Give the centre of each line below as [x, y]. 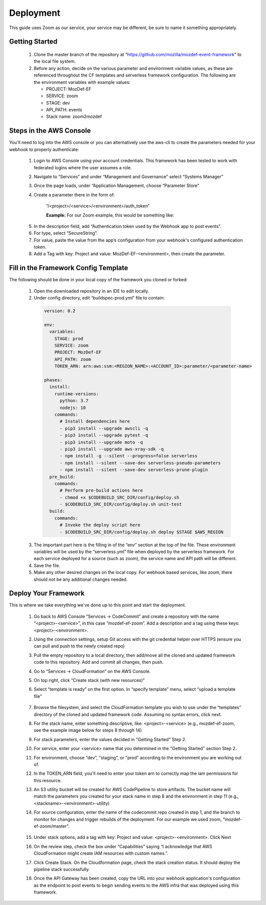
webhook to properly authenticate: [44, 149]
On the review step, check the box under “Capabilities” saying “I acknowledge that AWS [123, 846]
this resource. [48, 780]
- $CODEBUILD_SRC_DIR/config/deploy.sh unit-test [121, 504]
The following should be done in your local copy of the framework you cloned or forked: [99, 280]
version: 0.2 [60, 311]
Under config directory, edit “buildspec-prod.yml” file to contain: [99, 298]
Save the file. [47, 566]
